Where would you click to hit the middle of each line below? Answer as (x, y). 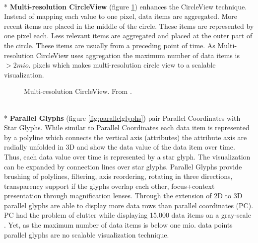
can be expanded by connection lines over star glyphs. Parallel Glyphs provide (123, 166)
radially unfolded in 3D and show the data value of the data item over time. (120, 147)
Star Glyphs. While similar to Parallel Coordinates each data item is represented (127, 127)
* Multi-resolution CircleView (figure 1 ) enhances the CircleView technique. (126, 6)
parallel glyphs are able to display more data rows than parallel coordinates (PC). (129, 205)
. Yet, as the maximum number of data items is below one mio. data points (118, 225)
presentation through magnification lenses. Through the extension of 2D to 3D (123, 196)
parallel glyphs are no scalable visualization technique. (87, 234)
